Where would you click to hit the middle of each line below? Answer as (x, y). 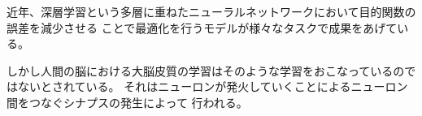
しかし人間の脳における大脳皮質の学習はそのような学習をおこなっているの (206, 70)
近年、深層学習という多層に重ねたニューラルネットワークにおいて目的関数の (211, 11)
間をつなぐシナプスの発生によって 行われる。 (127, 102)
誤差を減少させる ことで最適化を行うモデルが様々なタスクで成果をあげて (202, 27)
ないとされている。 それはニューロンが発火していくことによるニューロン (213, 86)
